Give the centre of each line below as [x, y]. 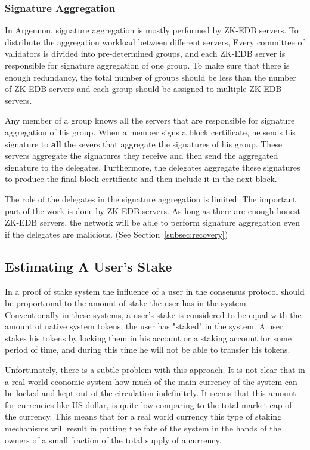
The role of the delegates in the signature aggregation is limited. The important [151, 198]
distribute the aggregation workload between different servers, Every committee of [155, 41]
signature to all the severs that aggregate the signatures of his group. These [144, 144]
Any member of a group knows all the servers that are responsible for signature [150, 120]
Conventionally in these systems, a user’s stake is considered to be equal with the [153, 314]
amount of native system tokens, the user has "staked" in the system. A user [144, 326]
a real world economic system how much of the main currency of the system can [151, 381]
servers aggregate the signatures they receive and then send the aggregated [142, 155]
